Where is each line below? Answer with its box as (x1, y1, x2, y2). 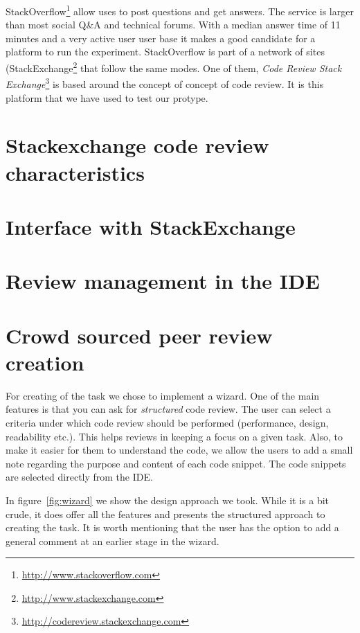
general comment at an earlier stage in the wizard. (6, 533, 219, 548)
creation (6, 348, 84, 376)
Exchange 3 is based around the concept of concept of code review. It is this (6, 75, 324, 91)
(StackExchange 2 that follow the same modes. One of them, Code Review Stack (6, 59, 342, 75)
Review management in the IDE (6, 267, 320, 295)
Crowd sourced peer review (6, 321, 273, 349)
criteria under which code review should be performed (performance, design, (6, 415, 329, 429)
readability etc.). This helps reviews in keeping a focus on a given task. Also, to (6, 429, 343, 443)
